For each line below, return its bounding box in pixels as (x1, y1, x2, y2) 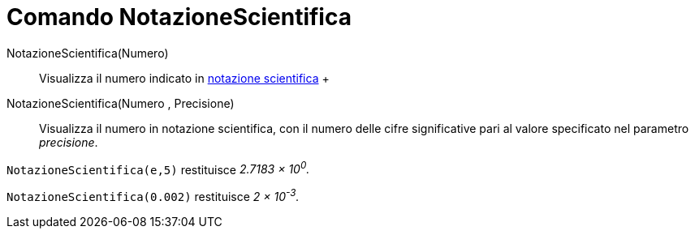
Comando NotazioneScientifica (6, 3, 352, 31)
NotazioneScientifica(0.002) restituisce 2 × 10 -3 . (6, 187, 300, 204)
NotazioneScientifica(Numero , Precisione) (6, 96, 235, 110)
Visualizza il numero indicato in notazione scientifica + (39, 70, 330, 85)
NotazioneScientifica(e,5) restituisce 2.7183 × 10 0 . (6, 160, 310, 177)
